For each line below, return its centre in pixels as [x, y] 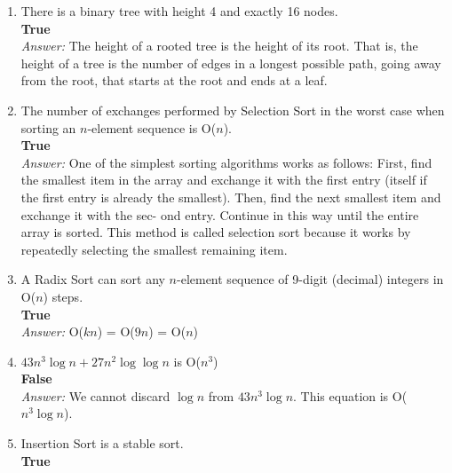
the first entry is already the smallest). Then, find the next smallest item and [231, 197]
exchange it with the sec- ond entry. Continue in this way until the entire [220, 214]
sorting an [48, 127]
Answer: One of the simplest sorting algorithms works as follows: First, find [226, 162]
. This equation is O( [350, 395]
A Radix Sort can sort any [93, 279]
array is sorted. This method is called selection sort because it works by [216, 232]
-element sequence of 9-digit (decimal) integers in [310, 279]
